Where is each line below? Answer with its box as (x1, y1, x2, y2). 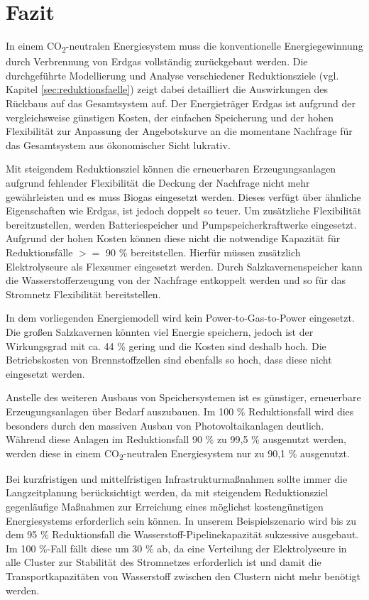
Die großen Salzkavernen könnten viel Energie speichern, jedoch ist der (6, 324, 314, 339)
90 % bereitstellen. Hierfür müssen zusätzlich (106, 244, 301, 259)
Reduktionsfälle (6, 244, 73, 259)
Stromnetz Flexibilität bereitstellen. (6, 286, 161, 301)
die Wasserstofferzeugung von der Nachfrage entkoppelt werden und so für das (6, 273, 346, 288)
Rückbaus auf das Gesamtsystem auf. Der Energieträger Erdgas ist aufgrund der (6, 96, 356, 111)
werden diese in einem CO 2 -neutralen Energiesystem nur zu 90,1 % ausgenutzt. (6, 445, 350, 462)
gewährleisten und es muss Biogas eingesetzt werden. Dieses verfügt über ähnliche (6, 189, 361, 204)
